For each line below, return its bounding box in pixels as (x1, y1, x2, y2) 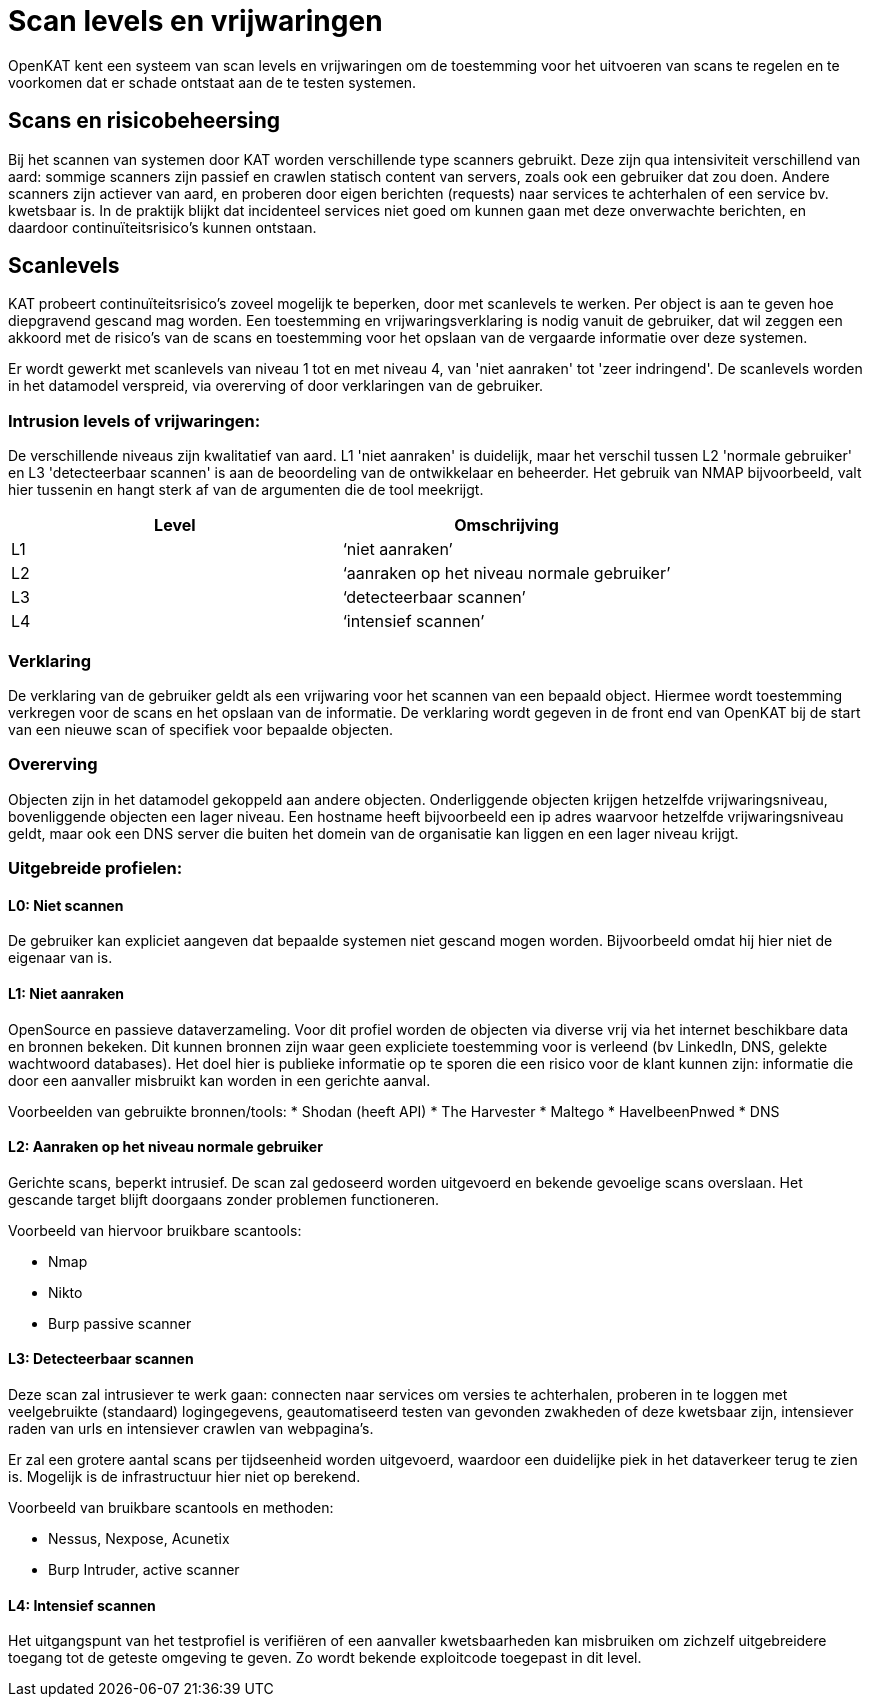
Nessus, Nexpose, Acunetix (48, 1529, 230, 1547)
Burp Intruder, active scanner (48, 1560, 240, 1578)
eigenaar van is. (8, 949, 113, 967)
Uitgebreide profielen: (8, 858, 183, 879)
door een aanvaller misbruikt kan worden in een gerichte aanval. (8, 1071, 431, 1089)
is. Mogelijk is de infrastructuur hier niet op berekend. (8, 1467, 361, 1485)
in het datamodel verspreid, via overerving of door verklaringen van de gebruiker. (8, 377, 544, 395)
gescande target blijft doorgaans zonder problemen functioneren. (8, 1190, 440, 1208)
